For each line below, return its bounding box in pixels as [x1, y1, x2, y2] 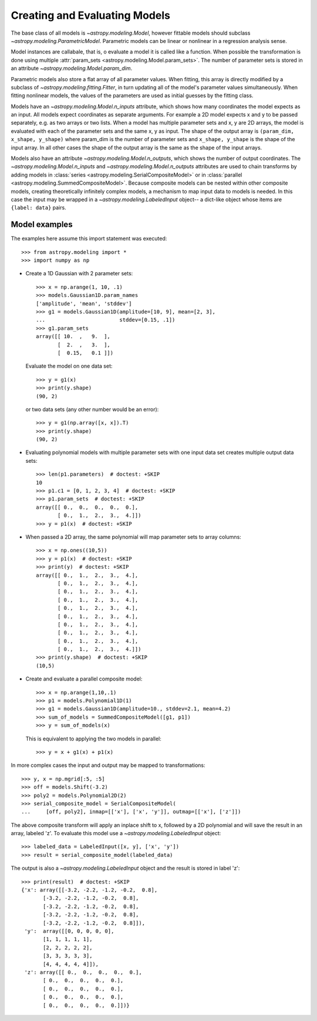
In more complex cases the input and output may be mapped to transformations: [11, 762, 205, 769]
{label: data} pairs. [11, 204, 67, 211]
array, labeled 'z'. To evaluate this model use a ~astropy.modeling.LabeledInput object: [11, 830, 221, 837]
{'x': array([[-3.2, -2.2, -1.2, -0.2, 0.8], [21, 887, 158, 893]
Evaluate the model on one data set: [25, 362, 113, 370]
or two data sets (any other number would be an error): [25, 406, 159, 413]
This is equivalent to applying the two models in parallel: [25, 735, 161, 742]
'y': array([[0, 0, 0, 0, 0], [24, 928, 114, 935]
